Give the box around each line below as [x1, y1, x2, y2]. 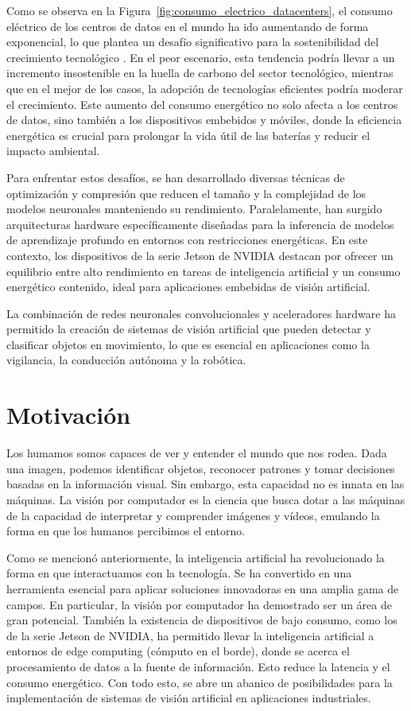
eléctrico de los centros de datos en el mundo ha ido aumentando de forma [6, 17, 369, 34]
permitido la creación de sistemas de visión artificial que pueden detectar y [6, 321, 371, 337]
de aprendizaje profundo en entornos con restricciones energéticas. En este [6, 231, 368, 248]
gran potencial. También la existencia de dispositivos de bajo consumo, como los [6, 612, 397, 628]
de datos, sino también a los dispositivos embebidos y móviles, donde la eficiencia [6, 111, 402, 128]
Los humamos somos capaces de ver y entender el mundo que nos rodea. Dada [6, 445, 387, 461]
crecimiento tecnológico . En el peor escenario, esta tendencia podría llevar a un [6, 49, 395, 65]
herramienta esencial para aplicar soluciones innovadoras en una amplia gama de [6, 580, 399, 596]
